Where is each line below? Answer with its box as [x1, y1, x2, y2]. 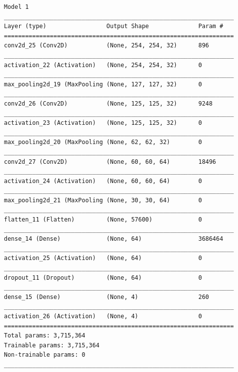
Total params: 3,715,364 [4, 332, 85, 339]
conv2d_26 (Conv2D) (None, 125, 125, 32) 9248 [4, 100, 213, 107]
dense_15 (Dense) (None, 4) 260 [4, 293, 209, 300]
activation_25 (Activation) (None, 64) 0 [4, 255, 202, 262]
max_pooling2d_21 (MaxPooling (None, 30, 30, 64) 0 [4, 196, 202, 204]
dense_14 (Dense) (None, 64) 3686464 [4, 235, 223, 243]
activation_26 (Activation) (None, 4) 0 [4, 313, 202, 320]
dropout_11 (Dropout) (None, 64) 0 [4, 274, 202, 281]
